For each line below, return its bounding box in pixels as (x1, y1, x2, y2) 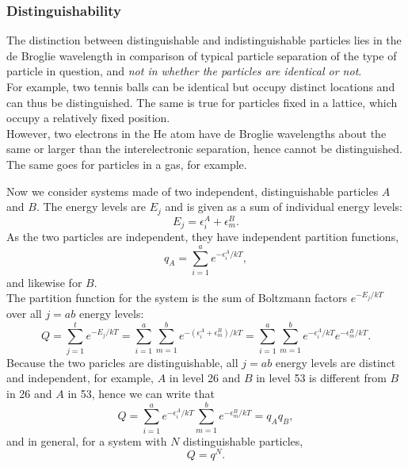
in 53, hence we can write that (67, 385, 215, 401)
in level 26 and (169, 369, 241, 386)
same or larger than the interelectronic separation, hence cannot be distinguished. (6, 140, 402, 157)
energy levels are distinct (275, 354, 396, 370)
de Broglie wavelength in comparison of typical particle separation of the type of (6, 47, 397, 63)
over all (6, 305, 42, 322)
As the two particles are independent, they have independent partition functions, (6, 228, 399, 245)
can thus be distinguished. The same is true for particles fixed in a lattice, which (6, 94, 398, 110)
